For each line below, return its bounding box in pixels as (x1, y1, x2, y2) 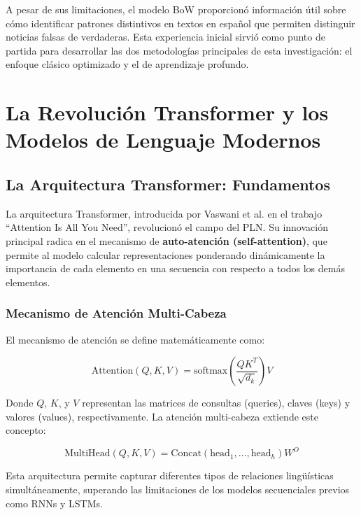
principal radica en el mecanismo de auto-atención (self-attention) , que (6, 233, 327, 248)
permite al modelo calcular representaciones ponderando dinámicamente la (6, 247, 325, 262)
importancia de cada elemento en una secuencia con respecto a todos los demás (6, 261, 345, 276)
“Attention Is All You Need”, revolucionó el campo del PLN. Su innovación (6, 220, 328, 234)
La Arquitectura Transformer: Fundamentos (6, 173, 330, 195)
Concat (171, 449, 201, 459)
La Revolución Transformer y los (6, 98, 329, 127)
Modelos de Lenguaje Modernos (6, 125, 321, 154)
